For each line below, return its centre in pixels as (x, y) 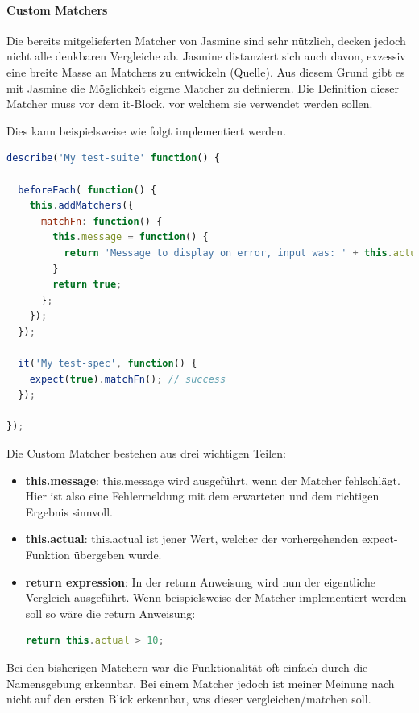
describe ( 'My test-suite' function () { (113, 158)
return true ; (87, 285)
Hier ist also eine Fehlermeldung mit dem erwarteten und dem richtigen (202, 496)
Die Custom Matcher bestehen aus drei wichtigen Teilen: (146, 453)
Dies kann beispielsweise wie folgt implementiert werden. (147, 130)
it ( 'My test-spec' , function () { (108, 364)
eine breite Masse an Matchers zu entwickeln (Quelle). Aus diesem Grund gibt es (206, 71)
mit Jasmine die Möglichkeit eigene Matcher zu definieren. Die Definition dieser (203, 87)
